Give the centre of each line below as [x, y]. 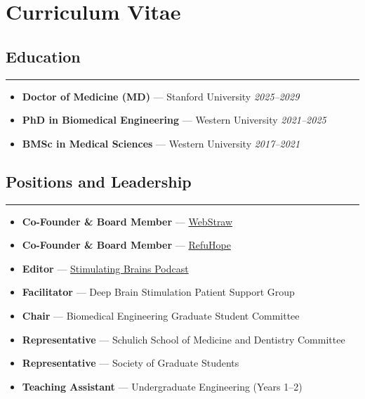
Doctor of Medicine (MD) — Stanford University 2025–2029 [161, 96]
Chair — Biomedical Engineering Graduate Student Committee [161, 315]
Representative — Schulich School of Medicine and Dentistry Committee [184, 339]
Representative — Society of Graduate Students [131, 363]
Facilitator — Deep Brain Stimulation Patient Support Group [158, 292]
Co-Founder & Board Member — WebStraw [127, 221]
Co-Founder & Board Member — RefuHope [126, 245]
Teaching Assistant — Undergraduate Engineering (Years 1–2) [162, 386]
